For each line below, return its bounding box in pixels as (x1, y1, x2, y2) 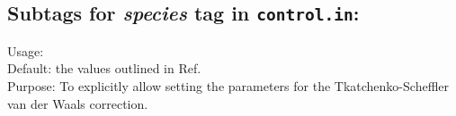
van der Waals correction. (7, 94, 148, 112)
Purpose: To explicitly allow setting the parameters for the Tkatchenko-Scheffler (7, 76, 449, 95)
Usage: (7, 41, 44, 60)
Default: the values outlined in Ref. (7, 59, 201, 78)
